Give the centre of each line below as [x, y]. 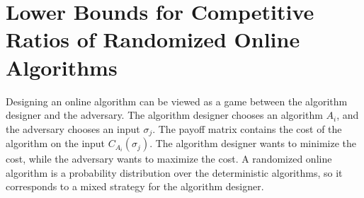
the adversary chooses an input [73, 128]
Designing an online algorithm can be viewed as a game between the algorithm [177, 101]
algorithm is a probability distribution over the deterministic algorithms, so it [174, 172]
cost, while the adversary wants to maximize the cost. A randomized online [169, 159]
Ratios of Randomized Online [153, 39]
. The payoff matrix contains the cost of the [247, 128]
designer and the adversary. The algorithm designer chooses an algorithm [164, 115]
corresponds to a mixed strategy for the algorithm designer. [135, 186]
